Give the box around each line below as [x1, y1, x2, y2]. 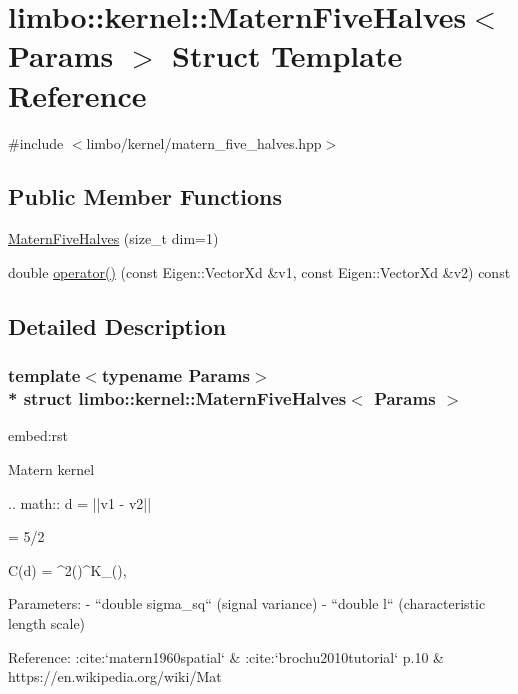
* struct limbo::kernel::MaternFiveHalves [8, 386, 347, 411]
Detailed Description [8, 310, 227, 341]
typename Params [101, 363, 250, 388]
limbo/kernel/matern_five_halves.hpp [86, 132, 322, 153]
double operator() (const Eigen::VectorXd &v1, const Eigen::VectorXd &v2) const [8, 261, 511, 282]
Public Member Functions [8, 181, 282, 212]
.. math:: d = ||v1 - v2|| [8, 492, 152, 513]
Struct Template [172, 35, 403, 76]
